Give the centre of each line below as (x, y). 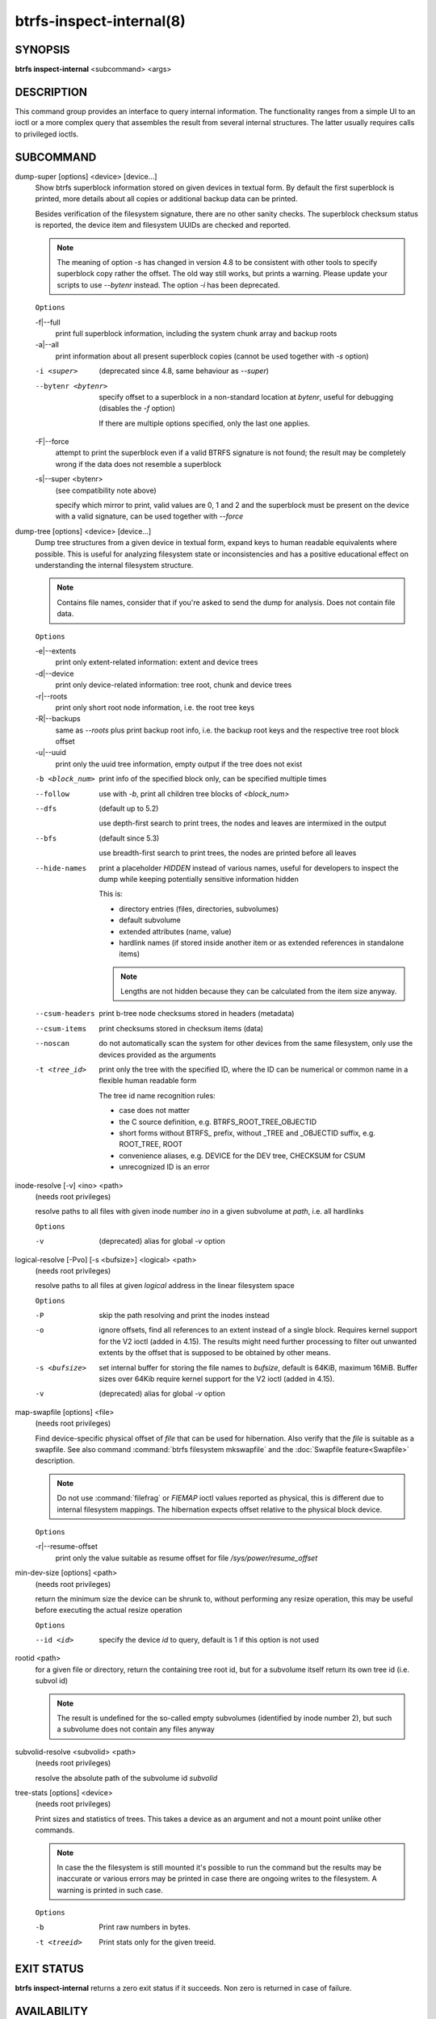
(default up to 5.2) (129, 808)
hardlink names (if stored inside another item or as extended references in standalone (262, 942)
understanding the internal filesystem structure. (114, 565)
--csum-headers (65, 1014)
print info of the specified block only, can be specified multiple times (213, 779)
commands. (55, 1830)
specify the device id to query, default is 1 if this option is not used (209, 1640)
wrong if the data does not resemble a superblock (138, 464)
